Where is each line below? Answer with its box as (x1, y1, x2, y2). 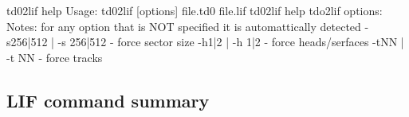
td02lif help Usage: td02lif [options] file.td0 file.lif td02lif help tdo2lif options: (6, 2, 383, 18)
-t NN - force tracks (6, 49, 103, 65)
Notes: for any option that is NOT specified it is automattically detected (6, 18, 361, 34)
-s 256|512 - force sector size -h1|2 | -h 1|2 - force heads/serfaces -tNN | (57, 33, 404, 50)
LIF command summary (6, 88, 210, 112)
